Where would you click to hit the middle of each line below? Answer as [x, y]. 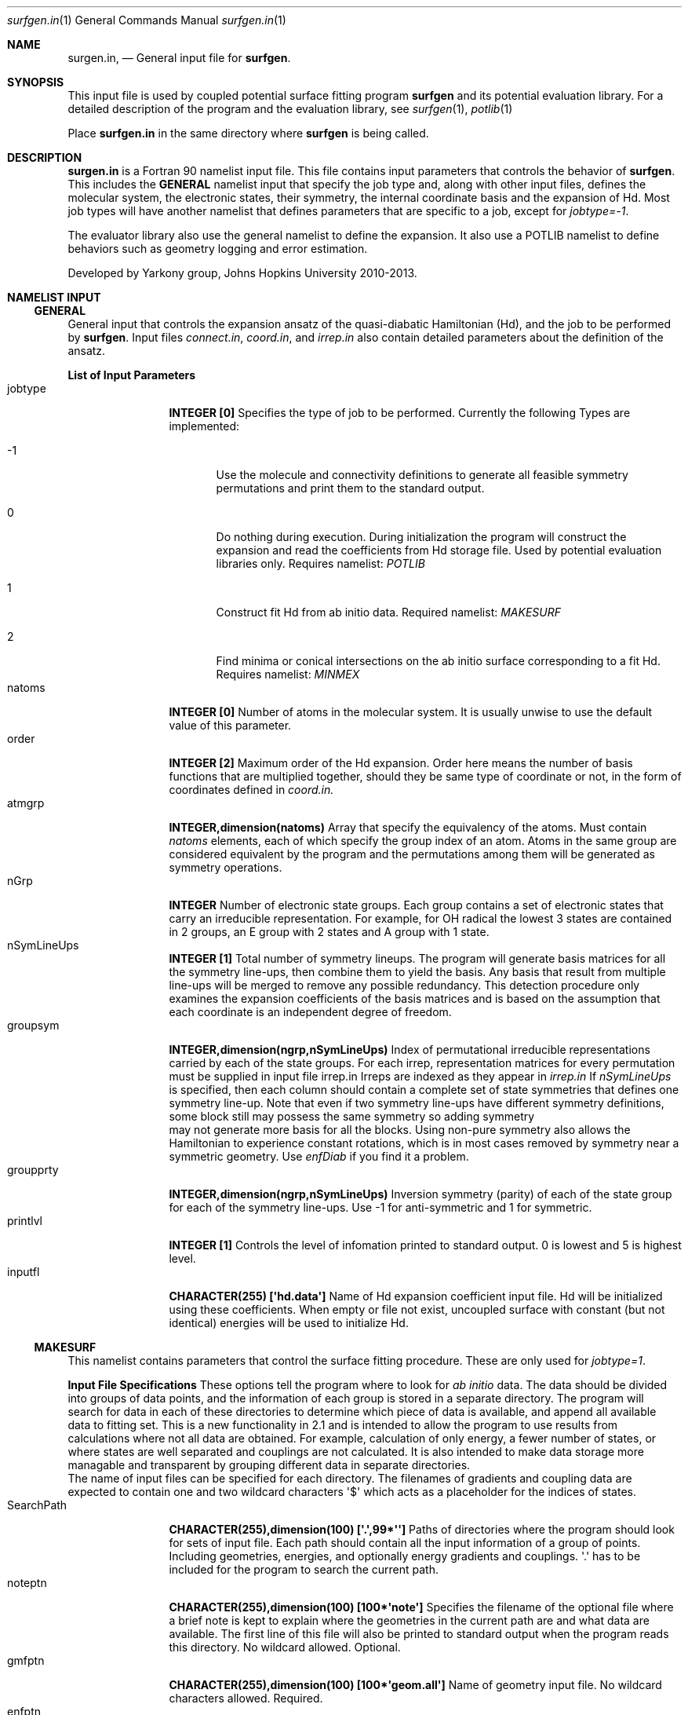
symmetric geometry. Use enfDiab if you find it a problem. [319, 1156]
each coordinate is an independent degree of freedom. [310, 1012]
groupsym [33, 1025]
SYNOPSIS [36, 82]
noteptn [27, 1583]
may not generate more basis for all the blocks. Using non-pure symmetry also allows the [400, 1130]
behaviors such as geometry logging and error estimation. [218, 249]
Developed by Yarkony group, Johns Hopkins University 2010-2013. [242, 273]
